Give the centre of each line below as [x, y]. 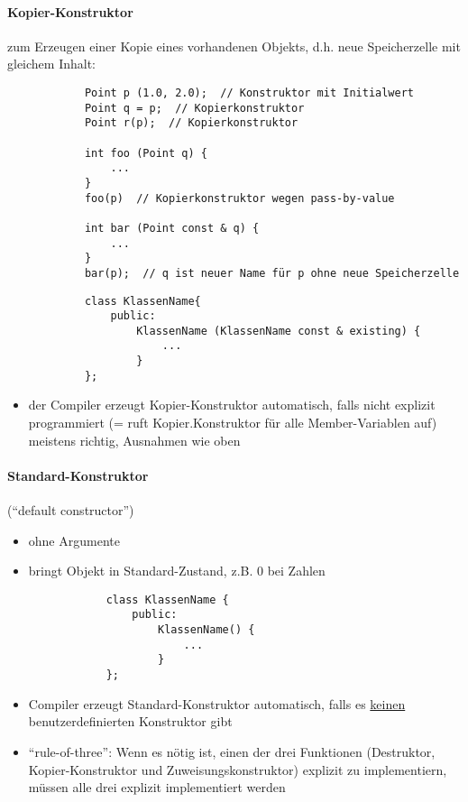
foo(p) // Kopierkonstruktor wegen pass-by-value [239, 198]
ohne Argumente [74, 540]
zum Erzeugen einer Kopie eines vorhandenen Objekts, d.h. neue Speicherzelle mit [234, 46]
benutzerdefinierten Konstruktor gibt [130, 721]
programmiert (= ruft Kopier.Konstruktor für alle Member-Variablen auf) [233, 423]
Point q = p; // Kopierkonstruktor [194, 108]
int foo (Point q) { [146, 153]
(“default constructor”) [71, 510]
